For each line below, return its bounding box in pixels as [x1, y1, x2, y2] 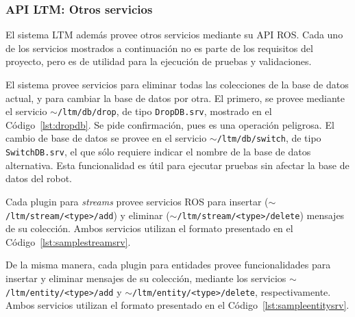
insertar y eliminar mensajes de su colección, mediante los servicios [5, 270, 286, 285]
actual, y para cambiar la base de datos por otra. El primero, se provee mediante [5, 90, 345, 105]
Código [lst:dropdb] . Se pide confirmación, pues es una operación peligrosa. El [5, 117, 334, 131]
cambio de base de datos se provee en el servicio [5, 131, 207, 145]
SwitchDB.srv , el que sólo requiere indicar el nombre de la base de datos [5, 144, 311, 159]
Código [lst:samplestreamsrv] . [5, 234, 131, 249]
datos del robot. [5, 171, 72, 186]
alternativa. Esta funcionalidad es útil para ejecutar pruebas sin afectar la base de [5, 157, 350, 172]
